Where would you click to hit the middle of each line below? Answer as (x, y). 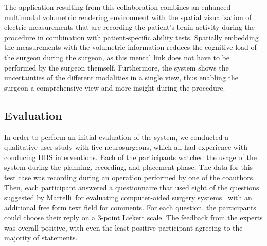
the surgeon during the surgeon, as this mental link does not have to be (117, 57)
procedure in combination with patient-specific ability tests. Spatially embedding (131, 37)
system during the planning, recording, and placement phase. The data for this (129, 167)
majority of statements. (41, 238)
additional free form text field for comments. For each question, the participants (130, 207)
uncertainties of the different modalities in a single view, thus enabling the (121, 77)
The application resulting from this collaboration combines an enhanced (118, 7)
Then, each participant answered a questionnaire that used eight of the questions (132, 187)
